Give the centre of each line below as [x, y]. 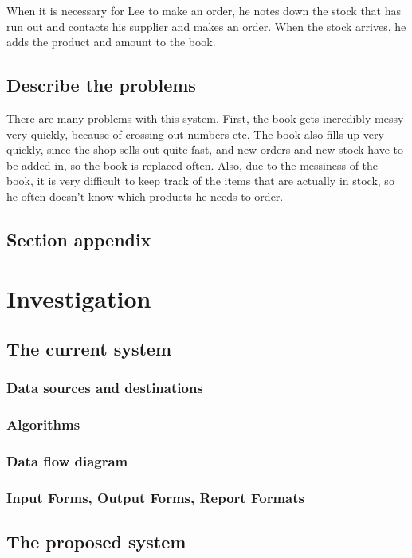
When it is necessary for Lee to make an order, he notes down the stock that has [204, 10]
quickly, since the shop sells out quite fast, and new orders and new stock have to [205, 149]
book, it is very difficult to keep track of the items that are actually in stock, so [200, 181]
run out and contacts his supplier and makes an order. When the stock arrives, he [206, 26]
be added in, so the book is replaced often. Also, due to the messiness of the [192, 165]
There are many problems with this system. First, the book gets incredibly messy [205, 118]
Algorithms [43, 424]
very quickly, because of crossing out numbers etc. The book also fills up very [195, 134]
